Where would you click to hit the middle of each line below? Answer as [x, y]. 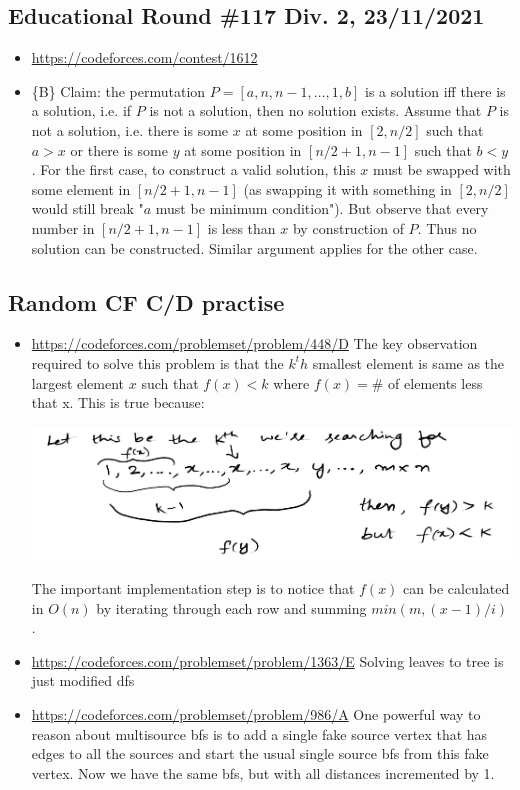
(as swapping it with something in [347, 188]
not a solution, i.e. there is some [130, 129]
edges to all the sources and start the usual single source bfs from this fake [260, 753]
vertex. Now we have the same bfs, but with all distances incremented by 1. [263, 772]
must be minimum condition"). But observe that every [322, 208]
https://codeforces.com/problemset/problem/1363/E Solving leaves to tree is [267, 660]
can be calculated [456, 588]
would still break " [87, 208]
